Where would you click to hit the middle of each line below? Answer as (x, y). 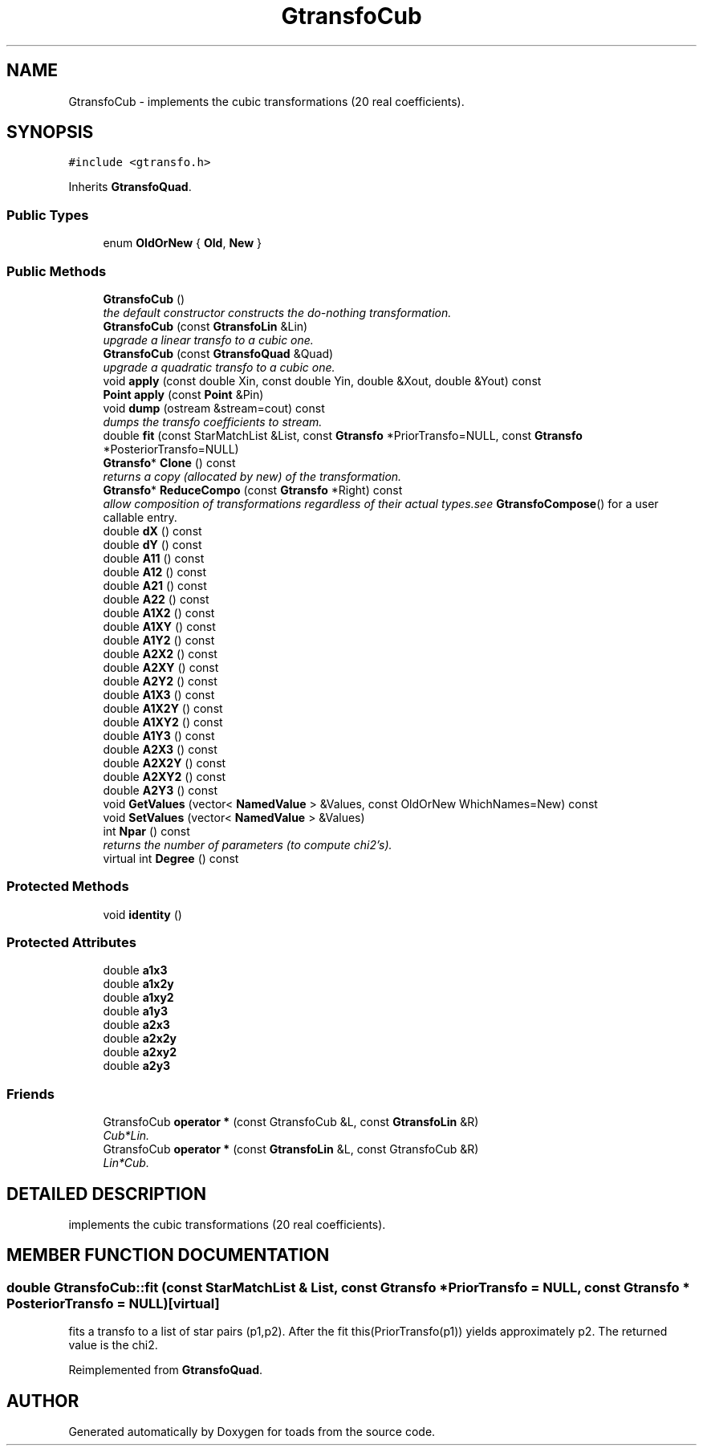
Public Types (48, 215)
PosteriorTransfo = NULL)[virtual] (113, 1303)
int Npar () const (146, 831)
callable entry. (140, 517)
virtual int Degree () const (171, 858)
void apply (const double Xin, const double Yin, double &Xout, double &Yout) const (322, 380)
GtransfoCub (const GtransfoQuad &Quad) (218, 353)
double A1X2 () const (159, 612)
